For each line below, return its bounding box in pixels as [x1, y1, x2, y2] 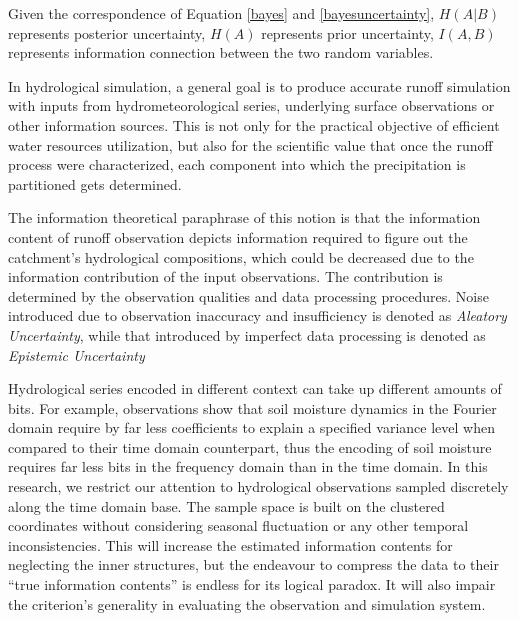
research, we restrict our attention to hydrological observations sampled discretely [8, 476, 509, 497]
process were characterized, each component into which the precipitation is [8, 154, 466, 175]
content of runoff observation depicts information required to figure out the [8, 226, 468, 247]
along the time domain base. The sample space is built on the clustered [8, 495, 445, 516]
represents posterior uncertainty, [8, 22, 206, 43]
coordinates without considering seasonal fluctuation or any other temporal [8, 515, 469, 536]
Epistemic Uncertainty [8, 344, 145, 365]
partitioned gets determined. [8, 173, 182, 194]
